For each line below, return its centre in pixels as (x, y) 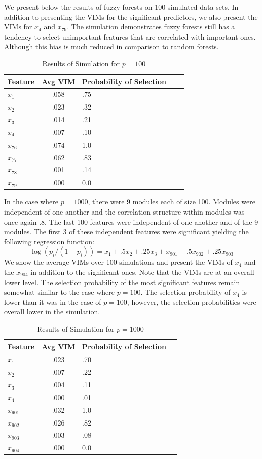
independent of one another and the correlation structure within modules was (124, 211)
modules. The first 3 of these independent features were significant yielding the (126, 232)
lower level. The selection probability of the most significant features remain (122, 282)
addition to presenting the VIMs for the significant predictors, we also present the (131, 16)
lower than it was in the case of (53, 302)
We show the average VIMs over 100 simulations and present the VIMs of (118, 262)
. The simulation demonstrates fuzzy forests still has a (151, 27)
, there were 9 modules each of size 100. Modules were (172, 202)
